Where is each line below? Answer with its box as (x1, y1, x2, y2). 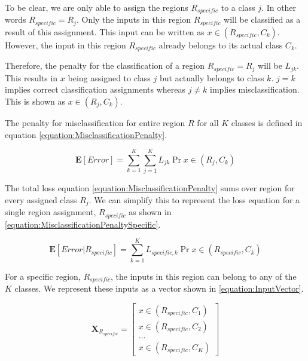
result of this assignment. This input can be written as (5, 25, 205, 38)
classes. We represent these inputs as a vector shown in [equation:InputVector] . (14, 282, 304, 294)
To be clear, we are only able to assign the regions (5, 1, 188, 13)
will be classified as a (224, 13, 301, 26)
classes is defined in (231, 117, 303, 129)
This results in (5, 71, 58, 84)
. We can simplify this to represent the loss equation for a (89, 193, 300, 206)
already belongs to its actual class (158, 38, 283, 51)
